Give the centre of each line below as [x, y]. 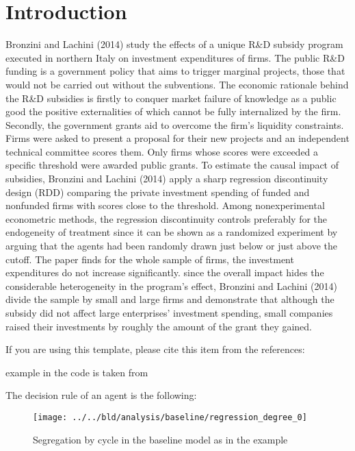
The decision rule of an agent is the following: [101, 395]
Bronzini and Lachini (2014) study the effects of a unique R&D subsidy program [174, 44]
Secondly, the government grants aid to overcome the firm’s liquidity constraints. [175, 124]
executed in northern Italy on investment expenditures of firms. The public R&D [175, 57]
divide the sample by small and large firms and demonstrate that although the [170, 299]
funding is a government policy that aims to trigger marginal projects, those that [175, 71]
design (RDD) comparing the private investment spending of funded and [158, 192]
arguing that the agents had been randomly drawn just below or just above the [171, 246]
